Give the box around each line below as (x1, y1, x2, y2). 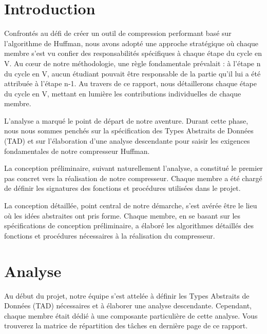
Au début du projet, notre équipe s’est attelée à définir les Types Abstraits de (4, 290, 250, 301)
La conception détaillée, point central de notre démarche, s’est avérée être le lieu (4, 200, 257, 211)
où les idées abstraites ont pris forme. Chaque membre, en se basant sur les (4, 210, 241, 221)
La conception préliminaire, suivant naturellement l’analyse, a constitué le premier (4, 163, 263, 173)
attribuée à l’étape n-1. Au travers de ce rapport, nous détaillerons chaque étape (4, 78, 257, 89)
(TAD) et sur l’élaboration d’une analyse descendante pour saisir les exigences (4, 135, 250, 146)
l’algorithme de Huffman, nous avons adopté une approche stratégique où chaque (4, 37, 259, 48)
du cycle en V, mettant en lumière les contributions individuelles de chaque (4, 88, 241, 99)
